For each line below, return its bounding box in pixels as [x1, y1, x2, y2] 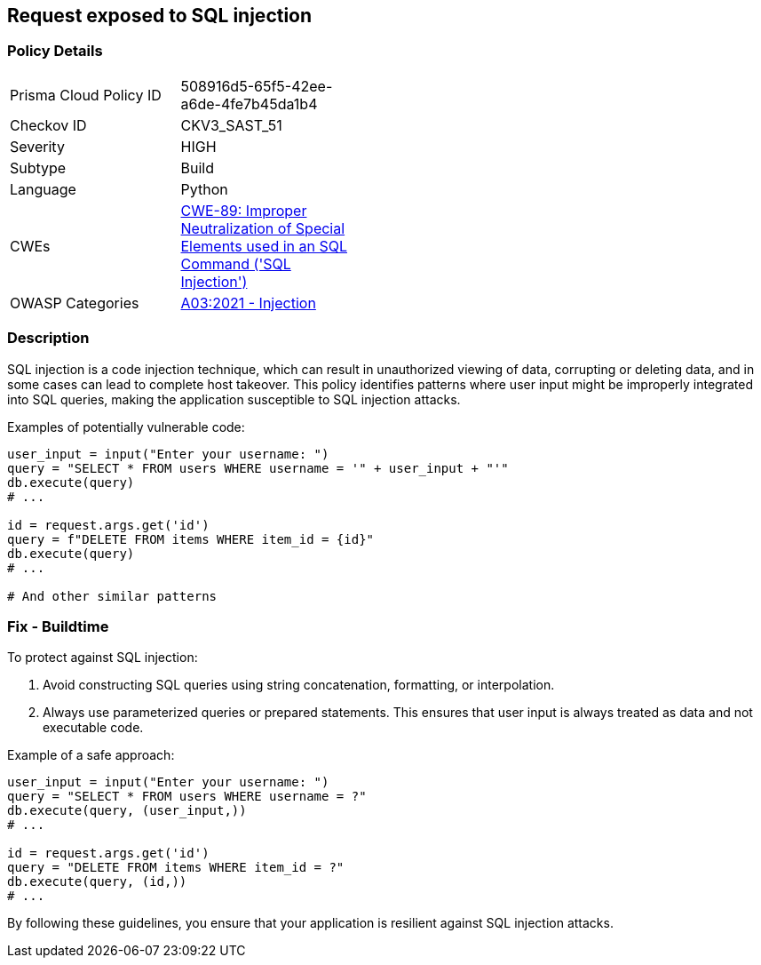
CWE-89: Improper [180, 201, 307, 219]
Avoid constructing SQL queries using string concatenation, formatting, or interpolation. [43, 677, 555, 693]
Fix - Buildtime [7, 617, 109, 635]
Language [10, 179, 76, 198]
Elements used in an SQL [180, 236, 347, 255]
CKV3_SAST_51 [180, 116, 282, 134]
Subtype [10, 158, 67, 177]
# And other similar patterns [7, 588, 218, 603]
